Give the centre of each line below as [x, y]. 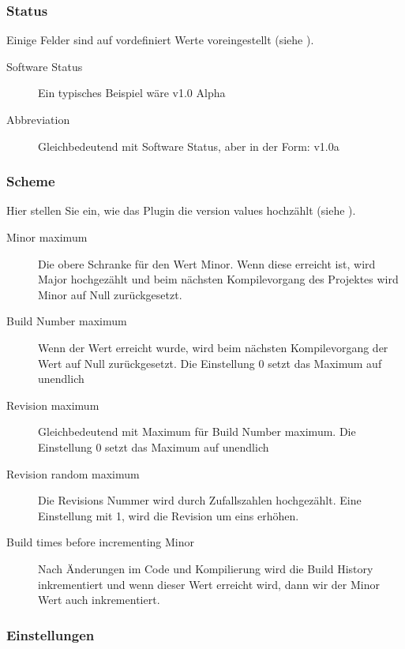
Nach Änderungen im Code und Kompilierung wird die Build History [206, 568]
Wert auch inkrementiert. [99, 600]
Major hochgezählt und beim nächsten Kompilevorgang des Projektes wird [218, 279]
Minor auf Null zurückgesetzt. [110, 294]
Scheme [31, 181]
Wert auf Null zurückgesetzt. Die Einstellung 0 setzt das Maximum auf [210, 363]
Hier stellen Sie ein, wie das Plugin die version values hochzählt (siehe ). [181, 210]
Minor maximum [47, 237]
